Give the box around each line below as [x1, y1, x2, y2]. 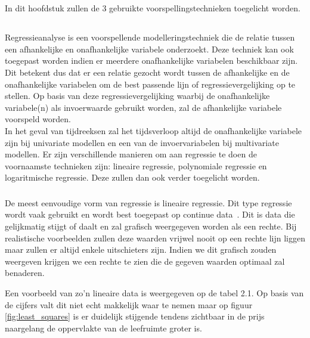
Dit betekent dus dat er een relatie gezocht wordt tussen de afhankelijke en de [5, 66, 290, 78]
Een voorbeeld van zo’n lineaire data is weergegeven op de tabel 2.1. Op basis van [5, 286, 304, 299]
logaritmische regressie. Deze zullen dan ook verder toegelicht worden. [5, 171, 260, 184]
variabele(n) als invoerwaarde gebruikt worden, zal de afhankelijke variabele [5, 101, 282, 113]
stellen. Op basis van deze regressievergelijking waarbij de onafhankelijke [5, 89, 270, 102]
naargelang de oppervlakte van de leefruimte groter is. [5, 321, 202, 334]
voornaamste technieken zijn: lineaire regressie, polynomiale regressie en [5, 159, 267, 172]
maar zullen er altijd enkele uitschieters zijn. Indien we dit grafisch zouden [5, 243, 277, 256]
